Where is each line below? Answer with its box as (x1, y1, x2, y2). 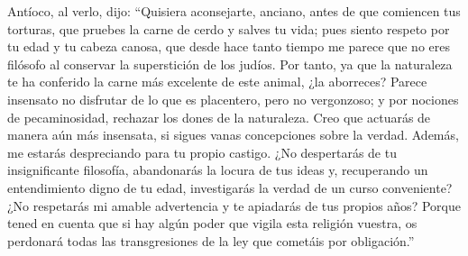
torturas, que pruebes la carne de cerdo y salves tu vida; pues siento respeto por (7, 19, 450, 38)
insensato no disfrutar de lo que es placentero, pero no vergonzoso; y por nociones (7, 89, 459, 108)
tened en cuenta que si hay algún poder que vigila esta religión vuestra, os (7, 214, 418, 233)
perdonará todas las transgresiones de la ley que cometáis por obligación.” (7, 231, 415, 250)
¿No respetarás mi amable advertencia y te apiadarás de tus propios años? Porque (7, 196, 461, 215)
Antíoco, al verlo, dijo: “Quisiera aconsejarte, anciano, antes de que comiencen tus (7, 2, 461, 20)
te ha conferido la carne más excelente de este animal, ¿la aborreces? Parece (7, 72, 427, 91)
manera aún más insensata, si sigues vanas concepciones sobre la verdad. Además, (7, 125, 459, 144)
